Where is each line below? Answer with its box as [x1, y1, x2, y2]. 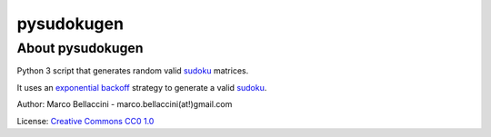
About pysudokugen [16, 40, 144, 56]
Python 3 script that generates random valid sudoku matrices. [16, 65, 249, 76]
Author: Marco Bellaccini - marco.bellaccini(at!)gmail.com [16, 99, 233, 110]
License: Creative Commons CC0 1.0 [16, 115, 155, 126]
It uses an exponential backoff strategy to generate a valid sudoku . [16, 82, 267, 93]
